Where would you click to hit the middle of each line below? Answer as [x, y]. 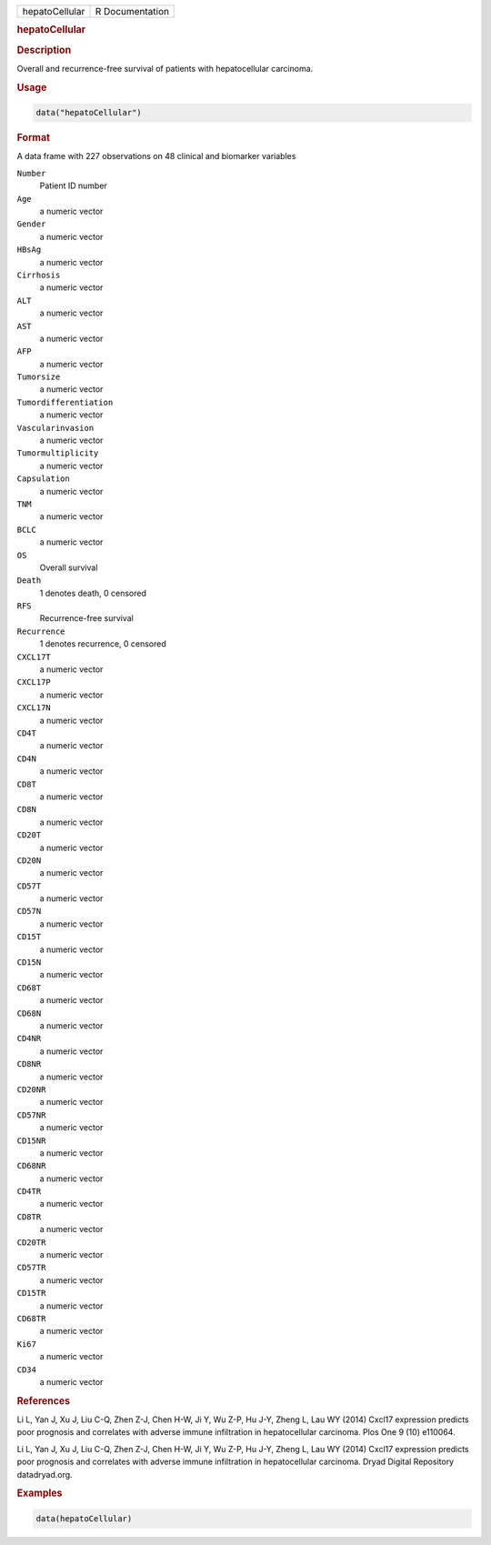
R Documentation [132, 11]
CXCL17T [34, 657]
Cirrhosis [39, 275]
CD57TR [31, 1268]
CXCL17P [34, 682]
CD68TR [31, 1318]
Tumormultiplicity [58, 453]
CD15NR [31, 1140]
